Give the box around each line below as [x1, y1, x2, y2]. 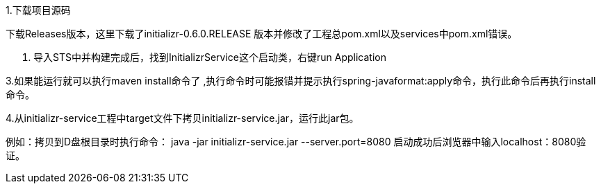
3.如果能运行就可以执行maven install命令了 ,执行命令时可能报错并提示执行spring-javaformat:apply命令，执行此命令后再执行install [6, 75, 596, 87]
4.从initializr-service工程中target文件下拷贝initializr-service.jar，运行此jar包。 [6, 112, 359, 124]
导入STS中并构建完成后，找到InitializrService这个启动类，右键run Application [33, 51, 386, 63]
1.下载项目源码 [6, 4, 71, 16]
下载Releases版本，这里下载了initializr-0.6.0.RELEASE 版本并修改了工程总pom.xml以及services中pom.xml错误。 [6, 28, 518, 39]
